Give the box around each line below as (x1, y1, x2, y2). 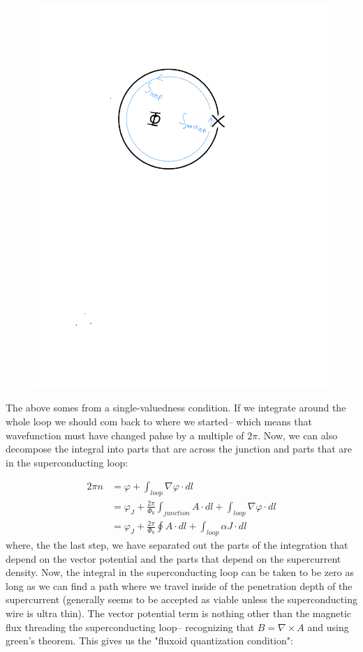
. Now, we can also (258, 427, 338, 442)
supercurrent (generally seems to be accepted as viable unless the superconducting (6, 592, 357, 607)
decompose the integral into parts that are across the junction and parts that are (6, 441, 353, 456)
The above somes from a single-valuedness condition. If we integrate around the (6, 400, 346, 415)
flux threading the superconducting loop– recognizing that (6, 619, 255, 634)
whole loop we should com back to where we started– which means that (6, 414, 312, 429)
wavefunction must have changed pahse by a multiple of (6, 427, 244, 442)
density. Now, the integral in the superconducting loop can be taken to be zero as (6, 565, 354, 579)
